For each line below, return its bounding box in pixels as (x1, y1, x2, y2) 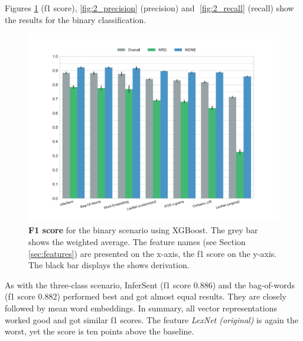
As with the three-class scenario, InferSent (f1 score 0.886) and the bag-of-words (5, 278, 295, 291)
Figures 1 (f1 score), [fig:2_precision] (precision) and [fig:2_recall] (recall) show (5, 2, 294, 14)
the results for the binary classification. (5, 13, 146, 25)
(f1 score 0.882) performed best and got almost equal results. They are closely (5, 290, 287, 303)
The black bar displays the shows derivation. (28, 259, 190, 271)
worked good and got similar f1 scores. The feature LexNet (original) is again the (5, 313, 298, 326)
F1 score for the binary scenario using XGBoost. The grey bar (28, 224, 258, 236)
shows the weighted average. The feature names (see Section (28, 235, 246, 247)
